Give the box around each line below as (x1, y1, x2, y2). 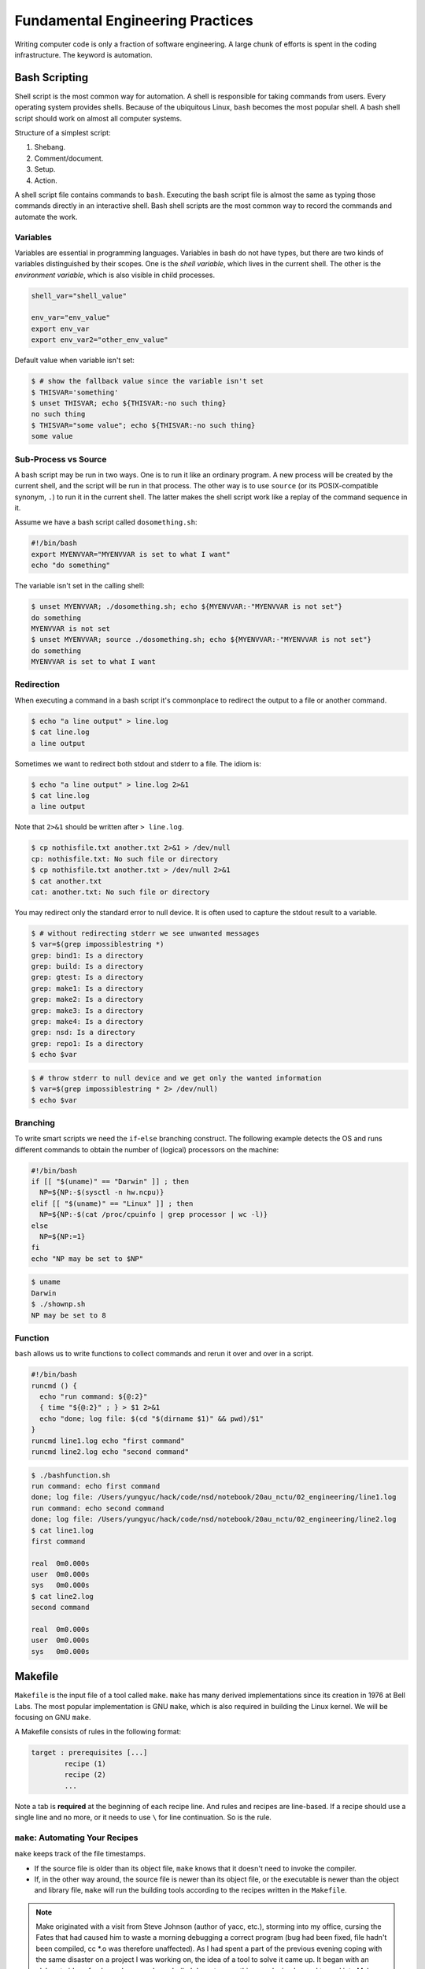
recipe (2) (64, 1771, 106, 1779)
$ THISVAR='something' (31, 387, 119, 397)
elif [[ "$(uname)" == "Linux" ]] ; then (31, 1199, 194, 1208)
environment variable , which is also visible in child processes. (14, 270, 216, 280)
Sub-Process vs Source (14, 454, 107, 465)
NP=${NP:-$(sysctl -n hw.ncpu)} (39, 1188, 164, 1197)
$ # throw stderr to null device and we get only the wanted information (31, 1073, 322, 1082)
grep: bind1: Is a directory (31, 951, 144, 960)
